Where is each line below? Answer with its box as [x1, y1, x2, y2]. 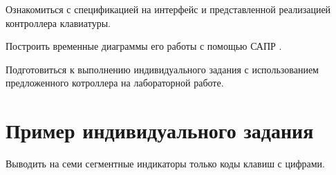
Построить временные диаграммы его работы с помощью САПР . [6, 39, 282, 53]
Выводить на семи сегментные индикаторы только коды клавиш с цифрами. [6, 156, 325, 171]
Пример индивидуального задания [6, 116, 314, 145]
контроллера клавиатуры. [6, 15, 111, 30]
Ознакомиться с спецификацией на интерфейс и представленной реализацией [6, 2, 331, 16]
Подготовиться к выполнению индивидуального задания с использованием [6, 62, 319, 76]
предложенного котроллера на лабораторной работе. [6, 75, 224, 90]
